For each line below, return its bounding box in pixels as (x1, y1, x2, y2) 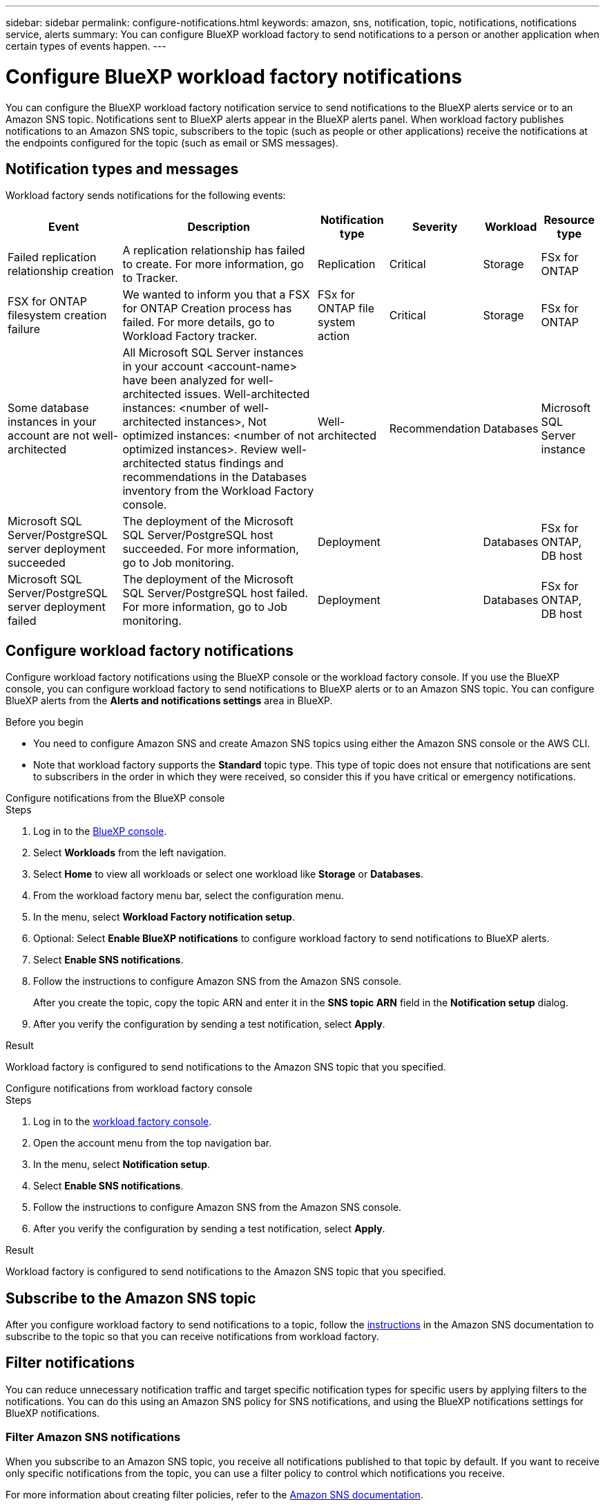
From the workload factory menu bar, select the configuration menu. (33, 890, 344, 902)
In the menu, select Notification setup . (33, 1158, 211, 1171)
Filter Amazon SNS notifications (6, 1430, 181, 1444)
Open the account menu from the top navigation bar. (33, 1137, 272, 1149)
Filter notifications (6, 1354, 135, 1372)
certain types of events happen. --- (6, 40, 166, 52)
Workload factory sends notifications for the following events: (6, 189, 286, 202)
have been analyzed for (122, 373, 245, 388)
